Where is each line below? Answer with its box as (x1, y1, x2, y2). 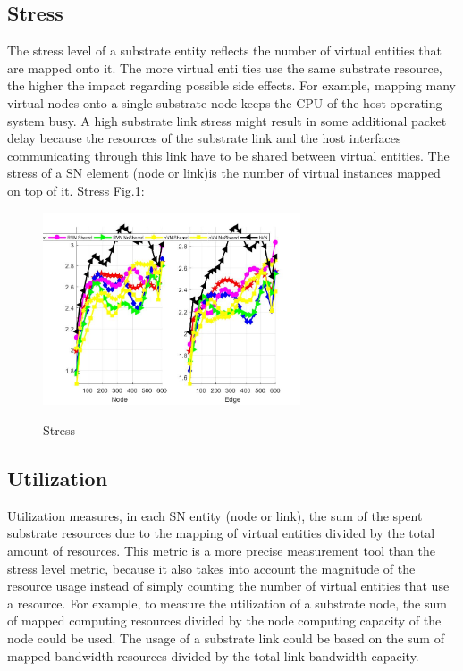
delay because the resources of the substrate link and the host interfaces (7, 129, 401, 147)
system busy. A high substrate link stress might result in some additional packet (7, 111, 447, 130)
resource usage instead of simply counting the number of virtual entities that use (7, 576, 450, 595)
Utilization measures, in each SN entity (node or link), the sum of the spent (7, 506, 423, 524)
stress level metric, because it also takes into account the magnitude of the (7, 558, 416, 577)
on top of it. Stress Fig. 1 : (7, 180, 145, 199)
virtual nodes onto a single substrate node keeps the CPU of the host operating (7, 93, 442, 112)
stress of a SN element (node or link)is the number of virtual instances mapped (7, 164, 441, 182)
